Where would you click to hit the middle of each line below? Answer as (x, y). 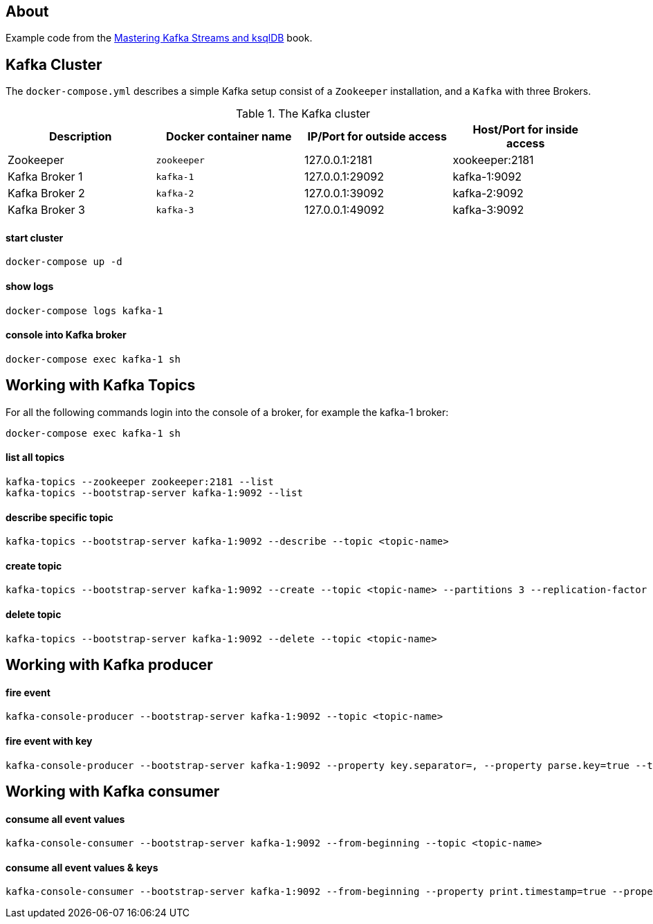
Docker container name (229, 137)
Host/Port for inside (526, 130)
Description (81, 137)
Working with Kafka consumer (113, 791)
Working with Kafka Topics (101, 386)
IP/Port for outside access (377, 137)
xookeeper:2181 (493, 160)
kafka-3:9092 (488, 210)
